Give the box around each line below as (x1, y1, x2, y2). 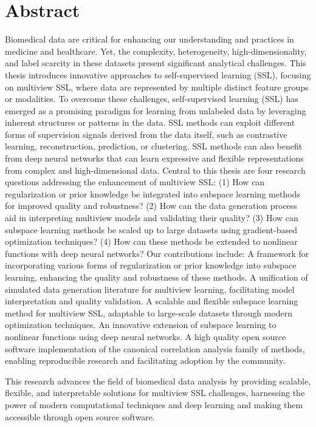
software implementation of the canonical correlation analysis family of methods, (5, 342, 305, 355)
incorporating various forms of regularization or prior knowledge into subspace (5, 259, 297, 272)
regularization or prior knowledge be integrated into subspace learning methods (5, 187, 300, 200)
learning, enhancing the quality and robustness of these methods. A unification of (5, 271, 308, 283)
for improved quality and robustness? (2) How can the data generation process (5, 199, 297, 212)
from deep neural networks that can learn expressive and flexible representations (5, 152, 304, 165)
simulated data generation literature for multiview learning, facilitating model (5, 282, 295, 295)
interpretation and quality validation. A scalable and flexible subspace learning (5, 295, 298, 307)
